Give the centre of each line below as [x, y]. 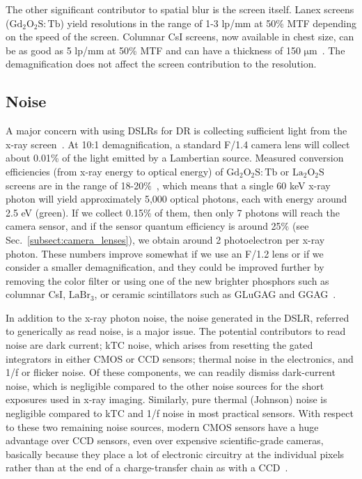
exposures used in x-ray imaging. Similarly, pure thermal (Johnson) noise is [166, 399]
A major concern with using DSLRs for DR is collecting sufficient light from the [176, 131]
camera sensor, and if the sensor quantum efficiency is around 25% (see [157, 226]
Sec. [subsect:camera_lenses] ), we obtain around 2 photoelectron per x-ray [165, 239]
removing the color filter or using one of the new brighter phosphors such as [167, 280]
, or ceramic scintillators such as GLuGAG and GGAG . [215, 294]
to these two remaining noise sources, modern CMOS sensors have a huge [162, 426]
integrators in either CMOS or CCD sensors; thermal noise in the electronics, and [180, 358]
